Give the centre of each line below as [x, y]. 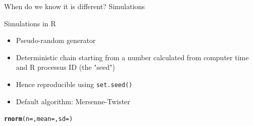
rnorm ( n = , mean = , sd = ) [39, 119]
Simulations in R [30, 23]
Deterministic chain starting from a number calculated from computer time [132, 57]
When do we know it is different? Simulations [74, 6]
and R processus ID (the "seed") [65, 67]
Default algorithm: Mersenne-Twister [73, 101]
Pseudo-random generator [56, 40]
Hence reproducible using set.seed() [74, 84]
